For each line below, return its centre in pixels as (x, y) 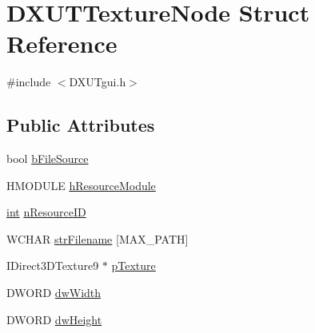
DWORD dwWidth (54, 293)
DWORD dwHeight (54, 319)
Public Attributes (81, 125)
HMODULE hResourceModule (81, 185)
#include (29, 82)
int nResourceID (46, 212)
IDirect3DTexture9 (53, 266)
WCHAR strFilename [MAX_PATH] (98, 238)
